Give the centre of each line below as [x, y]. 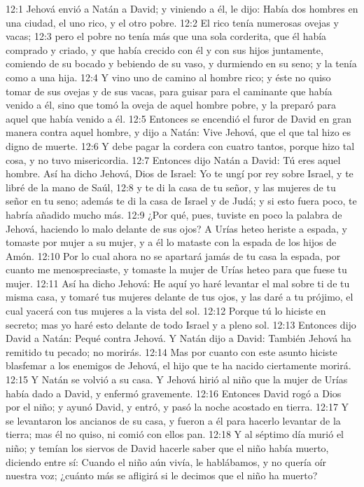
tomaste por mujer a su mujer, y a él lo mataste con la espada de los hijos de [171, 242]
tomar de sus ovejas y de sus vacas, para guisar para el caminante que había [169, 91]
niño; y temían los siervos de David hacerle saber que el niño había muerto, [167, 448]
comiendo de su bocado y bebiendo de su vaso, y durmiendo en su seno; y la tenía [181, 63]
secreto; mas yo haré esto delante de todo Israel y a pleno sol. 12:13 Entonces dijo [181, 324]
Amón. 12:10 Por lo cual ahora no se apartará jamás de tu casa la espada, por [173, 255]
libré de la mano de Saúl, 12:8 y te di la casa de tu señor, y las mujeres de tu [171, 187]
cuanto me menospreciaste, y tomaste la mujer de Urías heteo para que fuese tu [176, 269]
